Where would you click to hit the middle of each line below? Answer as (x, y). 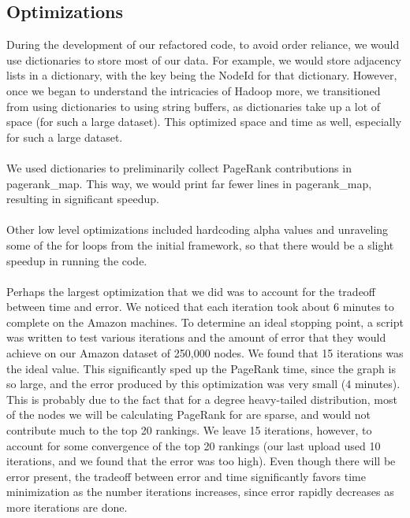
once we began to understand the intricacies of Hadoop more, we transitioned (194, 90)
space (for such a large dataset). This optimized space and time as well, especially (204, 122)
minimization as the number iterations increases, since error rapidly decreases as (200, 492)
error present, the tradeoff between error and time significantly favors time (186, 476)
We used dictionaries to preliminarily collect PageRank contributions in (179, 167)
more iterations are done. (67, 507)
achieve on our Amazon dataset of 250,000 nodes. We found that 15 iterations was (205, 353)
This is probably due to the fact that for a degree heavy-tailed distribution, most (202, 399)
